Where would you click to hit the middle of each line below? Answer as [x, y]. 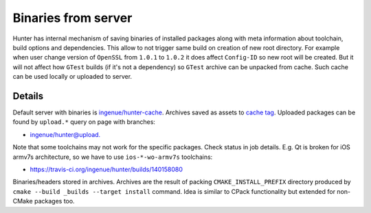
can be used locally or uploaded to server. [72, 77]
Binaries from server [72, 18]
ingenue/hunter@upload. [65, 134]
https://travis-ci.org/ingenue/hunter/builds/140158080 [106, 169]
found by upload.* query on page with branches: [84, 122]
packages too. [55, 201]
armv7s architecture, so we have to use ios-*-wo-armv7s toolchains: [113, 157]
